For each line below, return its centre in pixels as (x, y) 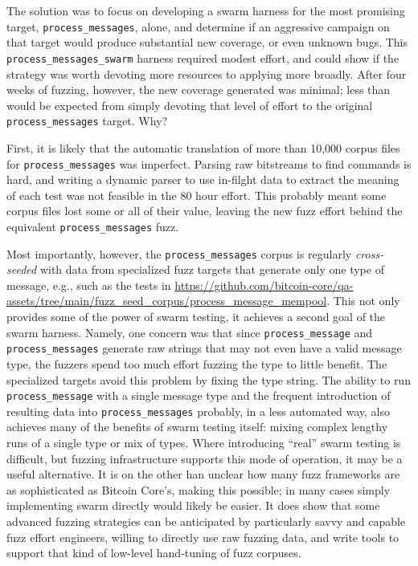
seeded (22, 269)
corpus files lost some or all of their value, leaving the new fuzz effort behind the (205, 211)
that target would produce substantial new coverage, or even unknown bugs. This (207, 42)
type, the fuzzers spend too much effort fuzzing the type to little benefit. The (197, 363)
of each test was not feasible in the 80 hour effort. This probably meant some (197, 195)
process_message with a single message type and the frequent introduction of (199, 395)
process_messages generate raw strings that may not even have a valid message (204, 348)
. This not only (363, 301)
